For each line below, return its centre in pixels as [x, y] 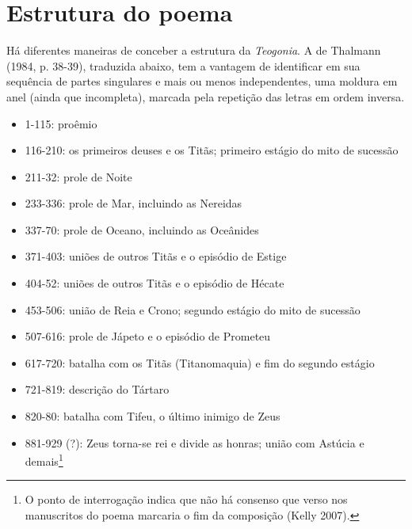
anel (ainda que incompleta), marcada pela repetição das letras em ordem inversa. [206, 96]
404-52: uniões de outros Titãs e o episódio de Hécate [154, 283]
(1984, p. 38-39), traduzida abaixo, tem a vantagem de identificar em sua [183, 65]
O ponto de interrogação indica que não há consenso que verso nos [186, 499]
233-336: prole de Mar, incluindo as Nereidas [134, 203]
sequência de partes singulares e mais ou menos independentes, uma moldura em [202, 81]
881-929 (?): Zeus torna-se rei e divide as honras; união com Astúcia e [195, 442]
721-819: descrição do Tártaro [97, 389]
